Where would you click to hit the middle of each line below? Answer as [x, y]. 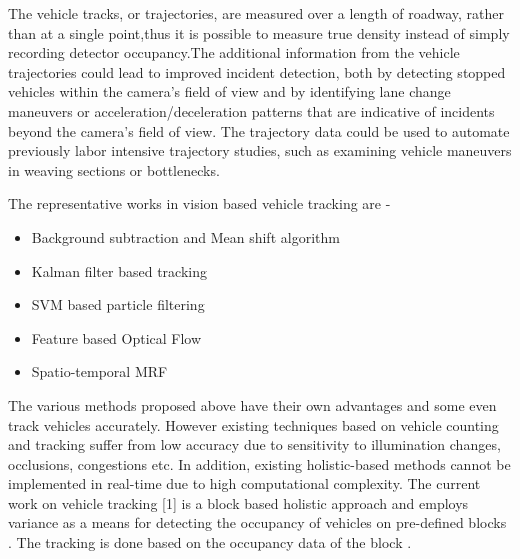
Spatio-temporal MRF [99, 371]
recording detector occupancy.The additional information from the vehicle [234, 52]
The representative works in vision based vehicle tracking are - [199, 203]
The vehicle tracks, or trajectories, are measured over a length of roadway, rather [256, 13]
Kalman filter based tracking [119, 270]
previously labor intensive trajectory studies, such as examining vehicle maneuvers [260, 150]
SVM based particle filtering [118, 304]
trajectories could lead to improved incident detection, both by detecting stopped [257, 71]
